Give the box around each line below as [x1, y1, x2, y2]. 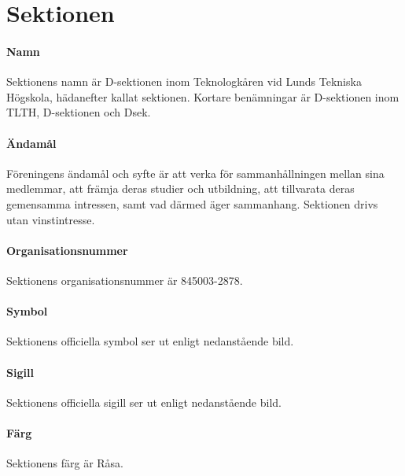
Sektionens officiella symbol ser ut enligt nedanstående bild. [6, 333, 294, 349]
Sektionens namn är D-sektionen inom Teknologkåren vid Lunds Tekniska [6, 73, 362, 90]
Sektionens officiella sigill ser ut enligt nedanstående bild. [6, 393, 282, 410]
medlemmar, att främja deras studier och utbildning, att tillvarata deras [6, 180, 355, 197]
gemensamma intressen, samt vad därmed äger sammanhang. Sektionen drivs [6, 195, 378, 212]
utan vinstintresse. [6, 211, 95, 227]
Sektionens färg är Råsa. [6, 455, 123, 471]
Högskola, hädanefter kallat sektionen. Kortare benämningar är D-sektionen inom [6, 88, 399, 105]
